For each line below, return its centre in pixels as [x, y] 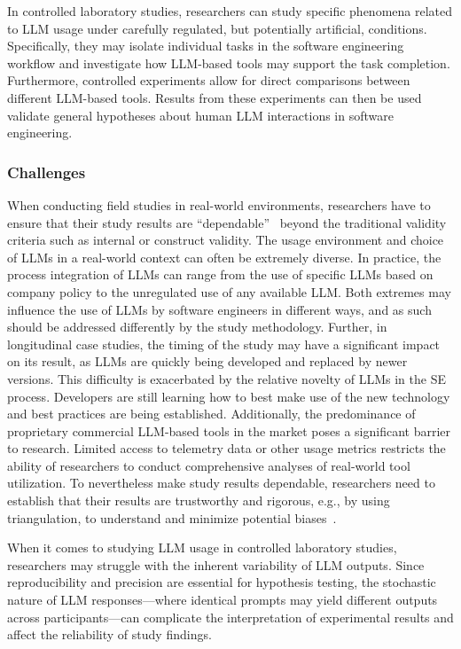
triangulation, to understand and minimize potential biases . [172, 517]
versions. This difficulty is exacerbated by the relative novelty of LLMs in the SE [227, 378]
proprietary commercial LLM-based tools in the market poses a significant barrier [229, 430]
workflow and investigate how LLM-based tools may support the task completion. [229, 63]
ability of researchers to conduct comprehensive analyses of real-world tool [209, 465]
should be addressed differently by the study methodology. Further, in [197, 327]
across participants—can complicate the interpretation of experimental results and [230, 617]
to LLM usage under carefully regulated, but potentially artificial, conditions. [217, 28]
